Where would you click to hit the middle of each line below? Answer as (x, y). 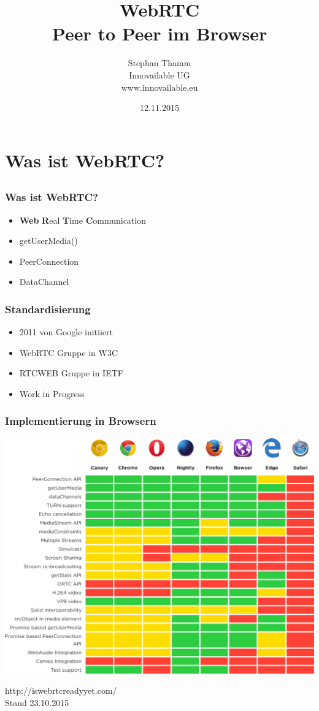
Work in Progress (52, 393)
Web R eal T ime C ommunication (83, 220)
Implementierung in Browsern (81, 421)
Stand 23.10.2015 (37, 702)
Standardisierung (48, 309)
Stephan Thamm (159, 63)
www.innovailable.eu (159, 87)
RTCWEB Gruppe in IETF (71, 373)
